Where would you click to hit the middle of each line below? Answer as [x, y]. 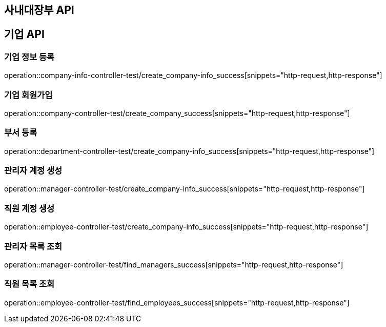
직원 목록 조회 [29, 284]
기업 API [24, 34]
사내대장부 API [39, 10]
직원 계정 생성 [29, 208]
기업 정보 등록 [29, 57]
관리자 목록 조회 [33, 246]
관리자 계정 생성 [33, 171]
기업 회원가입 [28, 95]
